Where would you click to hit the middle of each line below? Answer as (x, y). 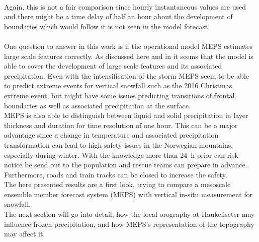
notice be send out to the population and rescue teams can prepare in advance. (126, 165)
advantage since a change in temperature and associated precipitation (111, 135)
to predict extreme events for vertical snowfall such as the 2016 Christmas (118, 85)
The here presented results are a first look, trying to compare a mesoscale (117, 184)
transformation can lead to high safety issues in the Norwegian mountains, (119, 144)
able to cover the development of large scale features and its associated (113, 66)
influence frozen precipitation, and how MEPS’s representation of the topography (129, 224)
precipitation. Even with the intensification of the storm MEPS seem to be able (127, 75)
